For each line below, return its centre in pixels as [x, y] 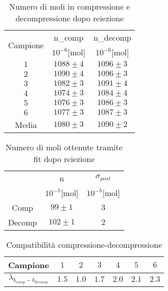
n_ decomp [112, 37]
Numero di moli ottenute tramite [64, 147]
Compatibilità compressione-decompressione [84, 245]
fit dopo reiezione [64, 159]
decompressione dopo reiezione [70, 18]
